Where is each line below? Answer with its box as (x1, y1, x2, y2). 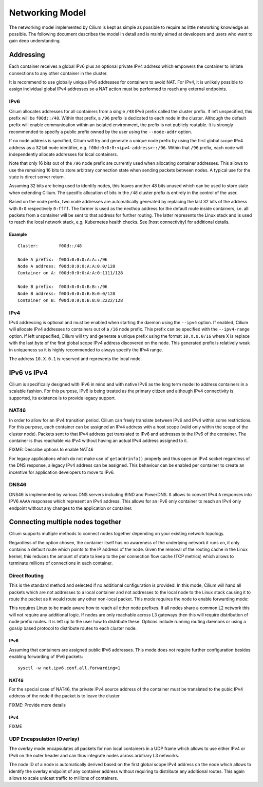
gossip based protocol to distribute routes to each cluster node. (9, 625, 137, 631)
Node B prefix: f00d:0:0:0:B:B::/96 (18, 284, 108, 289)
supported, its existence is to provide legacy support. (9, 395, 116, 401)
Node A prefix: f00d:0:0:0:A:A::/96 (18, 256, 108, 262)
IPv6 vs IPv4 (9, 368, 48, 377)
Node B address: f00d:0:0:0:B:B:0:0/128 (18, 290, 115, 296)
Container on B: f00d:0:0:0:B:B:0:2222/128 (18, 297, 123, 303)
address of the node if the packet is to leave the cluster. (9, 693, 121, 699)
